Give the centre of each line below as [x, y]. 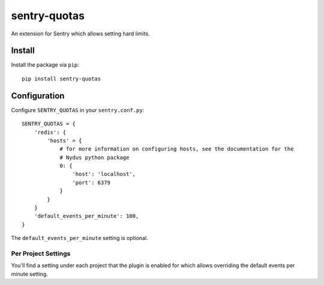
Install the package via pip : [45, 65]
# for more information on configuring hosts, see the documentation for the [177, 149]
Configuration [38, 96]
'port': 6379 [91, 182]
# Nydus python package [94, 157]
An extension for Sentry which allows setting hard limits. [80, 34]
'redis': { [50, 132]
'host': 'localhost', [104, 174]
